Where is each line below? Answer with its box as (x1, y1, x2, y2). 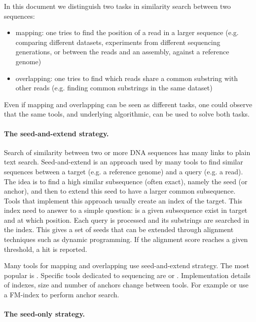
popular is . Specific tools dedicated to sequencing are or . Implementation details (4, 270, 251, 280)
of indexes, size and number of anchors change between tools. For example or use (4, 280, 249, 290)
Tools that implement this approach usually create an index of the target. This (4, 195, 243, 205)
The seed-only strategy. (4, 309, 85, 319)
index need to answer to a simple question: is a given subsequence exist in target (4, 205, 248, 215)
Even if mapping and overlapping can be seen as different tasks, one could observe (4, 99, 253, 109)
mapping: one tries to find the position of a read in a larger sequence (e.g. (15, 27, 239, 38)
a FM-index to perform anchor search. (4, 289, 119, 300)
